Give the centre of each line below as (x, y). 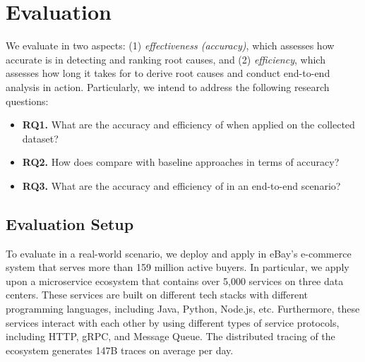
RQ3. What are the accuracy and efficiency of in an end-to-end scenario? (181, 185)
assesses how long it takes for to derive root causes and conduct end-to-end (168, 73)
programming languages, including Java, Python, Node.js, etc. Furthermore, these (183, 309)
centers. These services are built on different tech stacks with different (157, 295)
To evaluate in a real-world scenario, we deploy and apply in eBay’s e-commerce (179, 253)
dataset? (40, 138)
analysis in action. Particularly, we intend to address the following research (168, 86)
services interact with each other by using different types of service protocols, (173, 322)
